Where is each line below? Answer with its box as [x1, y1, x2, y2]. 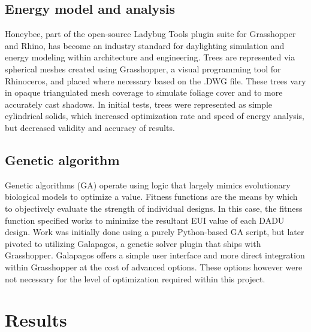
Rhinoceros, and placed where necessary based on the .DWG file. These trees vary [5, 74, 306, 87]
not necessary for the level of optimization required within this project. [5, 272, 265, 285]
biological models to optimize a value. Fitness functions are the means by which [5, 190, 298, 203]
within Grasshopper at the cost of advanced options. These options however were [5, 260, 303, 273]
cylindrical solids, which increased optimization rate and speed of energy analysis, [5, 109, 304, 122]
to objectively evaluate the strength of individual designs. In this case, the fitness [5, 202, 303, 214]
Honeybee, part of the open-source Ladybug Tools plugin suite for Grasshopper [5, 28, 296, 40]
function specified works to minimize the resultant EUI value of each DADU [5, 214, 285, 226]
